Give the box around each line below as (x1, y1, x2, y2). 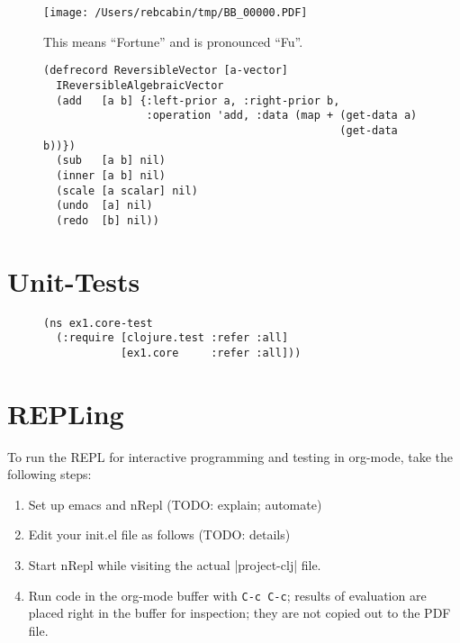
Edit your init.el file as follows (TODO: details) (28, 525, 291, 544)
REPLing (7, 394, 124, 431)
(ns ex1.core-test (43, 316, 153, 330)
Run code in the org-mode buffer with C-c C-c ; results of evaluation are (28, 585, 427, 604)
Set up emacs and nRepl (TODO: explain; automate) (28, 494, 322, 513)
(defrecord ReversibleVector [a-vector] (43, 64, 289, 77)
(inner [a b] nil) (56, 168, 167, 182)
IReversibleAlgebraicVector (56, 78, 224, 92)
